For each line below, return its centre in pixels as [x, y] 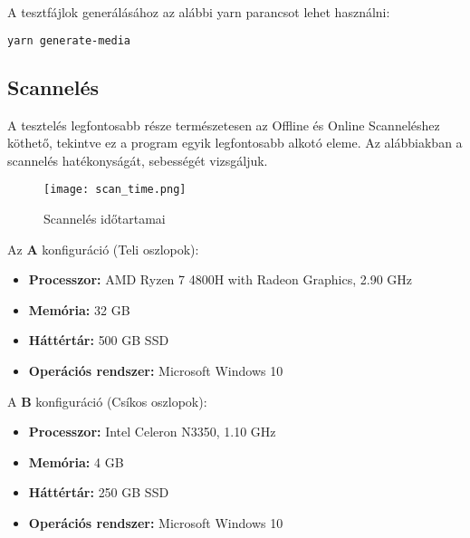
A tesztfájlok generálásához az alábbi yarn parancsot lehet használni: [199, 12]
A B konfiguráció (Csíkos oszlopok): [107, 401]
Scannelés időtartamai [105, 219]
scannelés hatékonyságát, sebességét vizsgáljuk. [138, 160]
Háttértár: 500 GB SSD [99, 340]
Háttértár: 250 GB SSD [99, 492]
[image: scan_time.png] [115, 190]
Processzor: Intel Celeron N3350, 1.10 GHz [152, 432]
